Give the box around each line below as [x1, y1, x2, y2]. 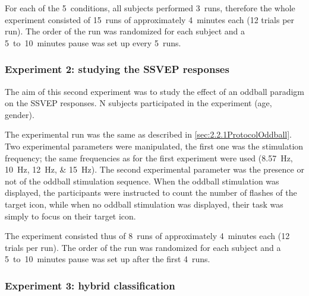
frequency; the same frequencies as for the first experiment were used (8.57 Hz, [5, 151, 293, 164]
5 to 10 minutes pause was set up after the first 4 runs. [5, 253, 210, 265]
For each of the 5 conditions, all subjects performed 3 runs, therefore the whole [5, 2, 295, 14]
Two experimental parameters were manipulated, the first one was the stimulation [5, 139, 304, 152]
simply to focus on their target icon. [5, 209, 136, 222]
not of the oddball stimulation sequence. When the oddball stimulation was [5, 174, 279, 187]
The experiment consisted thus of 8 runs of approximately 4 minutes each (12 [5, 230, 290, 242]
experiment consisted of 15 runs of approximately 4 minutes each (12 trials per [5, 13, 295, 26]
